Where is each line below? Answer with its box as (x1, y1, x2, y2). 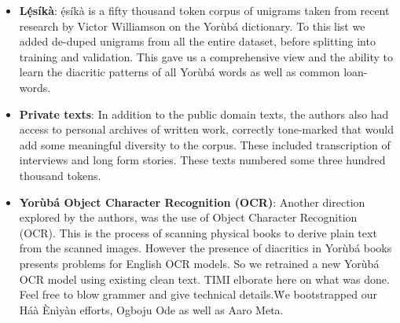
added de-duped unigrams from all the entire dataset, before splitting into (19, 33, 376, 50)
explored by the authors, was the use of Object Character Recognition (19, 209, 358, 226)
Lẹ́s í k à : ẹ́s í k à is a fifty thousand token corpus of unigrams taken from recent (19, 2, 390, 18)
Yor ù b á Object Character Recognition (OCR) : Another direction (19, 193, 365, 210)
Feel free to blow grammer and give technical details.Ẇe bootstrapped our (19, 286, 377, 303)
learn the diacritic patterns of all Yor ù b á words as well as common (19, 64, 340, 80)
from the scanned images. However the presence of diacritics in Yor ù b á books (19, 240, 392, 256)
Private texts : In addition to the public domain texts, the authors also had (19, 105, 389, 122)
